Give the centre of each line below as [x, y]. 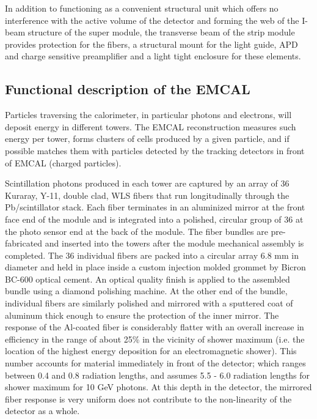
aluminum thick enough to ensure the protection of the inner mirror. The [142, 315]
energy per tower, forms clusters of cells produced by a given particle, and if [147, 139]
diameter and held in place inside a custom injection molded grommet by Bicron [155, 267]
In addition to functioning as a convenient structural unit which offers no [142, 8]
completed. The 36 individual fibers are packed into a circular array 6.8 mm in [152, 255]
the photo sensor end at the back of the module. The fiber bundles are [137, 231]
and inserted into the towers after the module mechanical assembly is [174, 243]
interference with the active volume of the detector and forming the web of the [152, 20]
